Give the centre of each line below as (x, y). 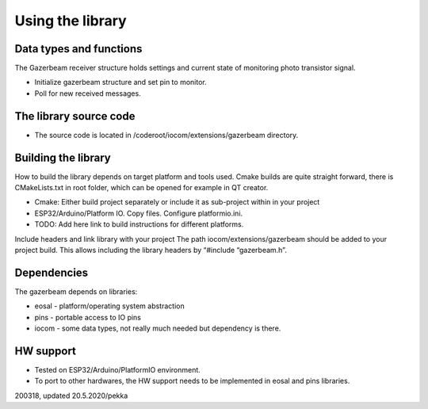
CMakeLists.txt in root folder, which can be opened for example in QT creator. (141, 188)
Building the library (63, 157)
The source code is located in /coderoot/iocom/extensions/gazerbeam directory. (166, 135)
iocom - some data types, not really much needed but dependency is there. (158, 328)
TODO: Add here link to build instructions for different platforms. (139, 224)
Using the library (71, 21)
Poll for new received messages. (88, 93)
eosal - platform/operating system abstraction (110, 306)
